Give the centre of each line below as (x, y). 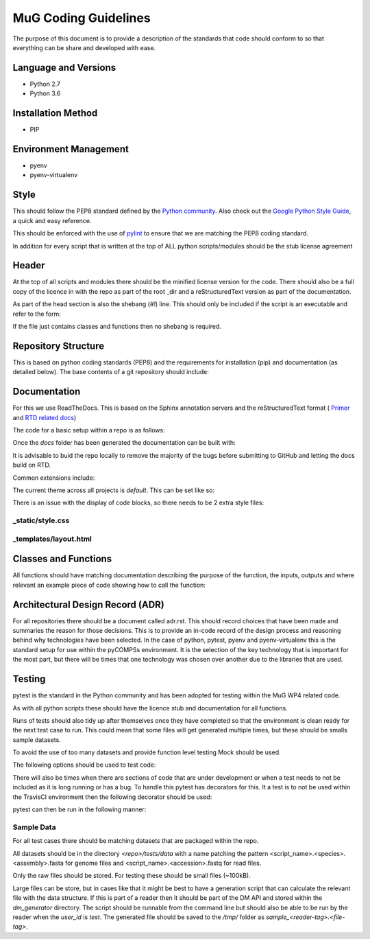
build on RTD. (32, 465)
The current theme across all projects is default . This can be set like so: (114, 490)
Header (29, 265)
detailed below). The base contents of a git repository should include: (111, 372)
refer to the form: (37, 314)
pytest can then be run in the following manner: (79, 809)
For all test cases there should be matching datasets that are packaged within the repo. (136, 841)
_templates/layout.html (52, 539)
